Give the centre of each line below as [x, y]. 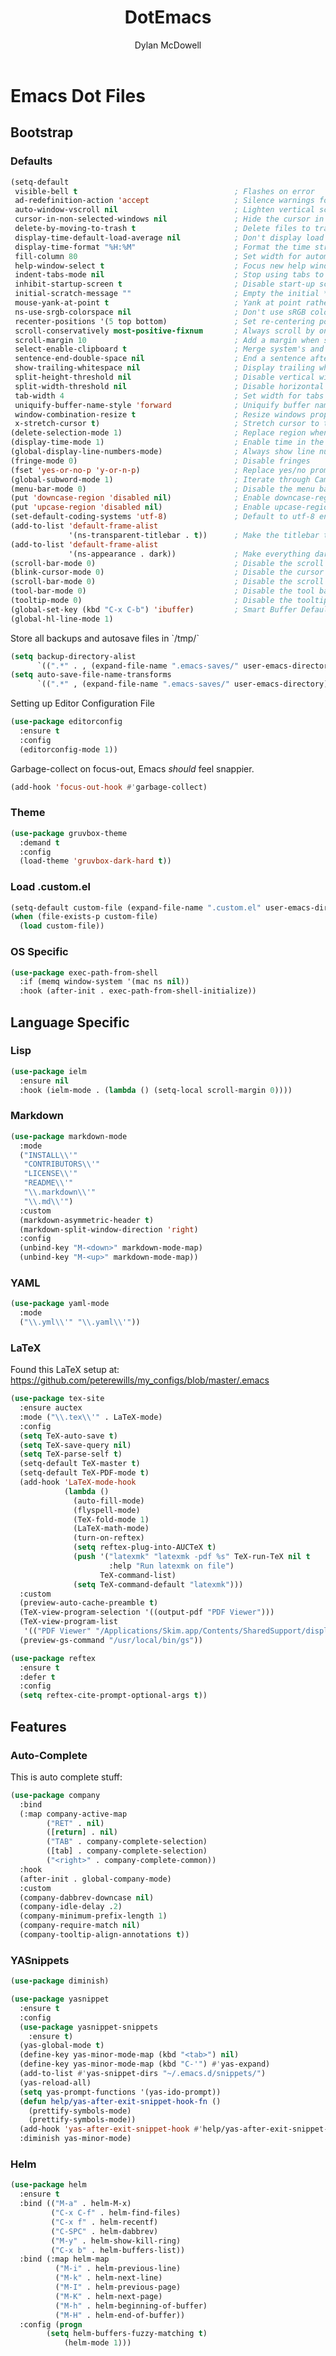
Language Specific [70, 1022]
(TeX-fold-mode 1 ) [111, 1519]
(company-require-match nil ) [80, 1926]
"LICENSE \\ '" [50, 1174]
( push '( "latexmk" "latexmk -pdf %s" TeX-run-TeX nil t [192, 1557]
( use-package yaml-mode [60, 1304]
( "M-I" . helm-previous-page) [118, 2287]
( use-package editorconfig [66, 722]
